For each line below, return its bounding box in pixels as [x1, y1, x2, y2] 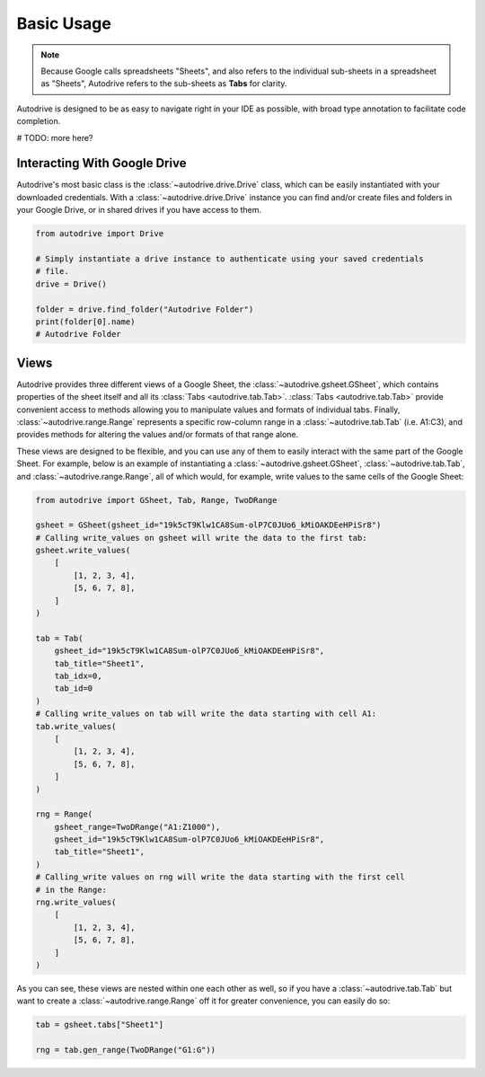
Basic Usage [16, 13, 111, 33]
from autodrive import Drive [35, 229, 164, 239]
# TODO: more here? [16, 132, 93, 143]
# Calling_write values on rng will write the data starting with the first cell [35, 872, 406, 882]
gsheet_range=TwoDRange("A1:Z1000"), [54, 822, 221, 832]
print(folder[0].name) [35, 316, 136, 327]
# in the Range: [35, 885, 108, 895]
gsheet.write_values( [35, 545, 131, 556]
